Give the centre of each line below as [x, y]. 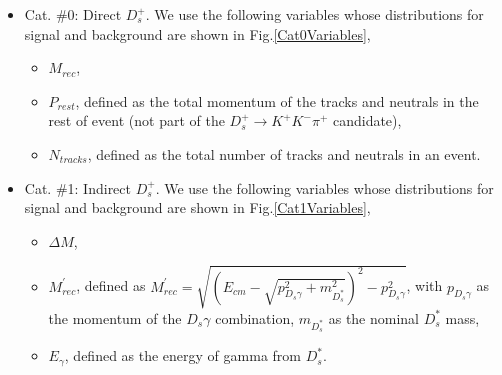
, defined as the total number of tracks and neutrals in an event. [284, 153]
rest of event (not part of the [136, 120]
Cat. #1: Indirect [78, 187]
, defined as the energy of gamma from [182, 355]
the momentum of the [115, 317]
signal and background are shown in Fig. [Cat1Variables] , [197, 207]
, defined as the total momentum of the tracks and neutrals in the [277, 100]
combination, [255, 317]
